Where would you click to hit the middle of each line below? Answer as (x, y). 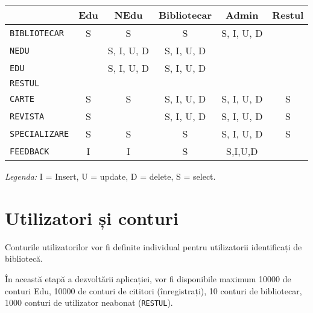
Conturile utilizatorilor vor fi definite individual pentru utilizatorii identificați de (153, 246)
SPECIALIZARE (40, 134)
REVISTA (27, 116)
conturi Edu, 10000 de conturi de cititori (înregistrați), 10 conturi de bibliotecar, (153, 290)
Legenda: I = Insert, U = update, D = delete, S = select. (110, 176)
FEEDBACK (30, 151)
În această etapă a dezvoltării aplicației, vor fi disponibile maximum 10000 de (148, 278)
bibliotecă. (24, 258)
